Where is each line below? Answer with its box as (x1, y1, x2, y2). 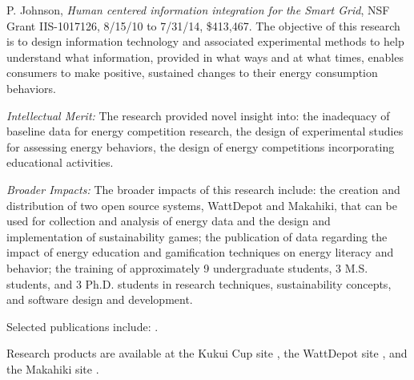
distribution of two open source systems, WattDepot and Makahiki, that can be (6, 196, 397, 213)
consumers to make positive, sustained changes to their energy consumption (6, 64, 378, 81)
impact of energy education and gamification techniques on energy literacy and (6, 244, 394, 261)
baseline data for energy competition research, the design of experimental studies (6, 123, 404, 139)
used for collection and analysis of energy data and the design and (6, 212, 331, 229)
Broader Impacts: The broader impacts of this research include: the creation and (6, 180, 400, 197)
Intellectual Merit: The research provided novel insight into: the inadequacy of (6, 107, 390, 123)
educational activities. (6, 154, 114, 171)
